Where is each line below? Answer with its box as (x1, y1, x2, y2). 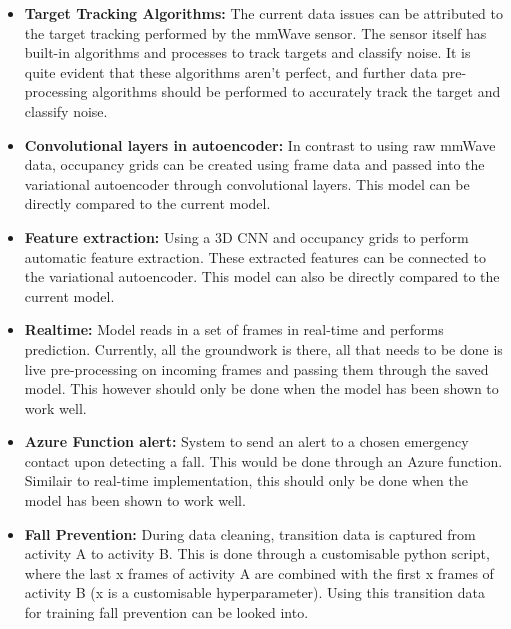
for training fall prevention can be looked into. (24, 602, 309, 623)
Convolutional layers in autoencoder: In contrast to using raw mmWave (24, 134, 496, 155)
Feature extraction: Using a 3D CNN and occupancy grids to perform (24, 226, 469, 247)
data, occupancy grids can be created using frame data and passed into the (24, 154, 485, 175)
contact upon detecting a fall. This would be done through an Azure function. (24, 450, 503, 471)
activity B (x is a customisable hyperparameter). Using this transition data (24, 582, 485, 603)
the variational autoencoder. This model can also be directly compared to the (24, 266, 500, 287)
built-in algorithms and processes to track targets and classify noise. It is (24, 42, 471, 63)
